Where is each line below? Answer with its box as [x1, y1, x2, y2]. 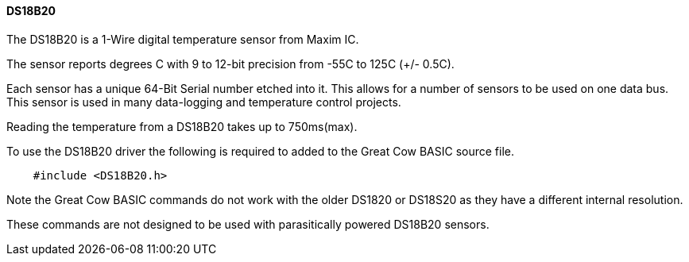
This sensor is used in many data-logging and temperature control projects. [6, 94, 401, 109]
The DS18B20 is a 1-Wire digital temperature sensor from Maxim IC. [6, 32, 359, 46]
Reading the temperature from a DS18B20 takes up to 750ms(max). [6, 119, 358, 133]
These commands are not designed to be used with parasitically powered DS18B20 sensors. [6, 217, 490, 231]
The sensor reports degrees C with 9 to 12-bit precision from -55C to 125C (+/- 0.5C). [6, 56, 455, 71]
